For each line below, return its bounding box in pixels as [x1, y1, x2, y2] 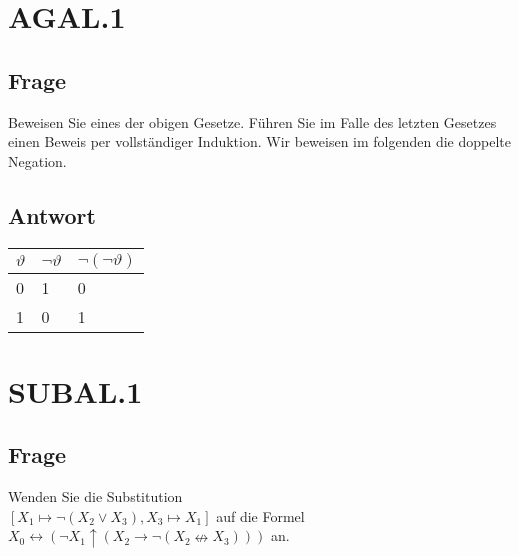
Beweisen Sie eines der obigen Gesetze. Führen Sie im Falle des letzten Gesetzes [8, 111, 497, 132]
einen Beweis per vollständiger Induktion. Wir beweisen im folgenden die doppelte [8, 131, 512, 152]
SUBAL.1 [8, 370, 143, 411]
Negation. [8, 150, 67, 171]
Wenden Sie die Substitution [8, 486, 183, 507]
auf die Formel [216, 505, 305, 526]
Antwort [8, 199, 96, 230]
